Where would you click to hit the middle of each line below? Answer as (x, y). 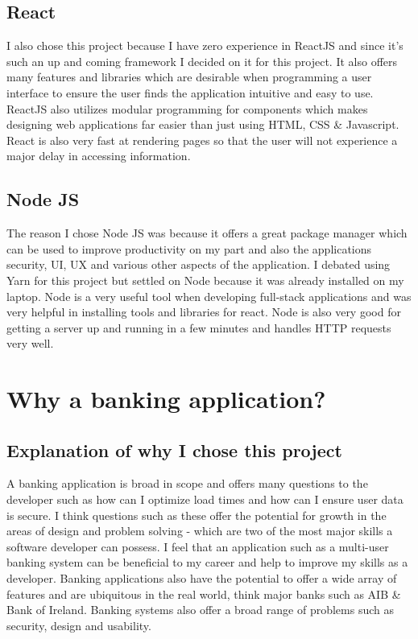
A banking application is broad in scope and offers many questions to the (187, 483)
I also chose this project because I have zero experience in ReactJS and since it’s (205, 45)
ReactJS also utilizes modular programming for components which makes (187, 108)
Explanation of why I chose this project (174, 449)
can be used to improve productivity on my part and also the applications (189, 248)
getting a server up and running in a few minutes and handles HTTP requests (199, 327)
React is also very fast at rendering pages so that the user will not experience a (202, 140)
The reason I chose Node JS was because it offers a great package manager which (207, 233)
